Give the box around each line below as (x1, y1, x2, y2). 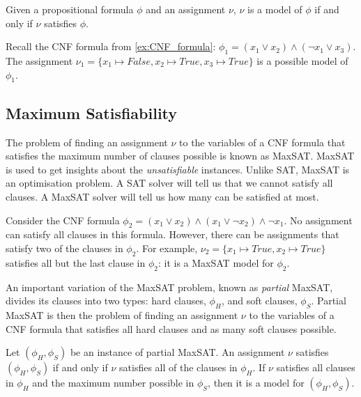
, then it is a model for (208, 375, 305, 390)
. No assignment (284, 212, 353, 227)
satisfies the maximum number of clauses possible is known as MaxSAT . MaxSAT (6, 148, 355, 163)
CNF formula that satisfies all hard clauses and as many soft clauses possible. (6, 321, 337, 336)
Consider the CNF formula (6, 212, 120, 227)
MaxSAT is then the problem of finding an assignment (6, 307, 238, 322)
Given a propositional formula (6, 2, 134, 16)
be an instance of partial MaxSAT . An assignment (70, 345, 285, 359)
